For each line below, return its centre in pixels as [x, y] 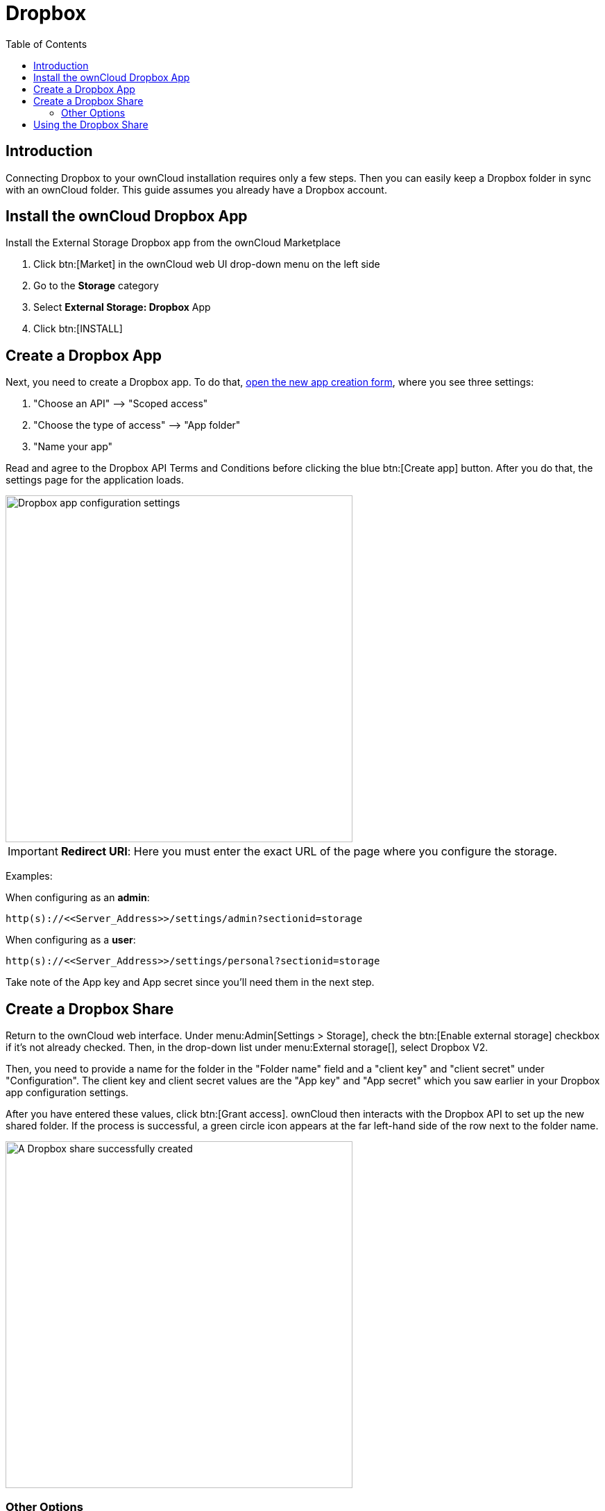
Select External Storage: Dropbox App [122, 307]
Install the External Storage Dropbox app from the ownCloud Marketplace [173, 243]
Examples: [29, 876]
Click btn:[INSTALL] [78, 329]
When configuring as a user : [71, 940]
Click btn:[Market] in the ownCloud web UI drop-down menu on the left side [207, 264]
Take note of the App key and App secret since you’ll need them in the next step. [190, 982]
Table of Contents [46, 44]
